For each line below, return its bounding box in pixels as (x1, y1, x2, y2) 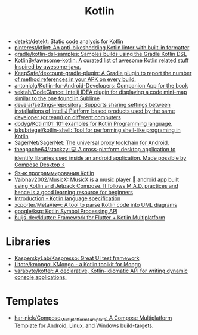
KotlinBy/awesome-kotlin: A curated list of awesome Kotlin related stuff (14, 57, 189, 64)
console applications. (14, 274, 67, 281)
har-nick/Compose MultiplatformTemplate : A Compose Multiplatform (14, 314, 172, 322)
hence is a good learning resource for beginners (14, 189, 134, 196)
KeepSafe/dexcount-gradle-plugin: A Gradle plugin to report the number (14, 70, 192, 77)
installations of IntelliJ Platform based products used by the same (14, 107, 175, 114)
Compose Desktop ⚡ (14, 161, 65, 168)
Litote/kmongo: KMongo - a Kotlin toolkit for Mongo (14, 261, 141, 268)
